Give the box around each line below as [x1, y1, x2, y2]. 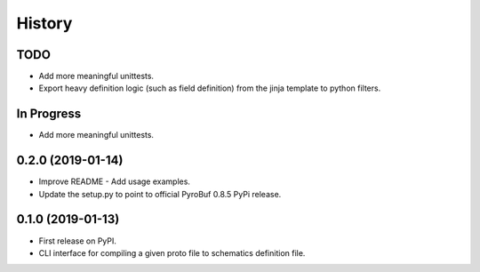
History [16, 13, 73, 33]
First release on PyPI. [38, 236, 117, 246]
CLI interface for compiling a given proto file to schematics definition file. [38, 247, 306, 258]
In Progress [16, 107, 82, 122]
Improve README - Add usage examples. [38, 176, 191, 187]
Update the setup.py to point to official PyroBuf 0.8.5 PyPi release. [38, 188, 282, 199]
